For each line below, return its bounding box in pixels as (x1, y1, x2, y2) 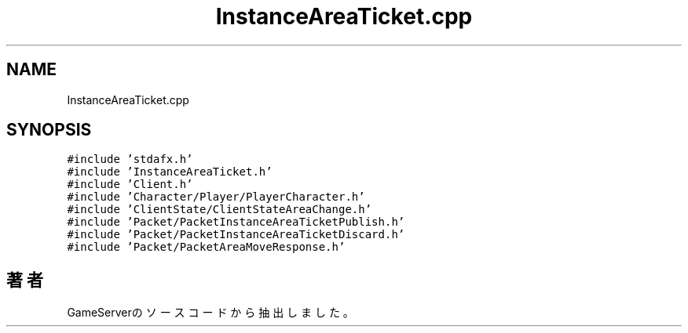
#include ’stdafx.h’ (67, 153, 193, 166)
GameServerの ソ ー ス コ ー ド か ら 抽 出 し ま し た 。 (67, 306, 354, 320)
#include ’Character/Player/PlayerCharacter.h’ (67, 190, 365, 204)
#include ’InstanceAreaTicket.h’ (67, 165, 273, 179)
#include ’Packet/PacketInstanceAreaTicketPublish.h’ (67, 215, 405, 229)
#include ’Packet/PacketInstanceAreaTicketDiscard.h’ (67, 228, 405, 241)
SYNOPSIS (6, 120, 92, 140)
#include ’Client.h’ (67, 178, 193, 191)
